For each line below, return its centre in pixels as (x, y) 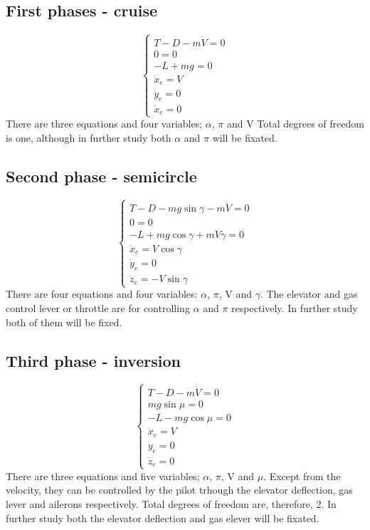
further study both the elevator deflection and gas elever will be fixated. (163, 518)
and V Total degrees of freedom (295, 124)
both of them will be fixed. (64, 322)
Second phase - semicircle (101, 176)
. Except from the (302, 476)
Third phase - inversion (93, 360)
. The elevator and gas (309, 294)
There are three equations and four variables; (104, 124)
